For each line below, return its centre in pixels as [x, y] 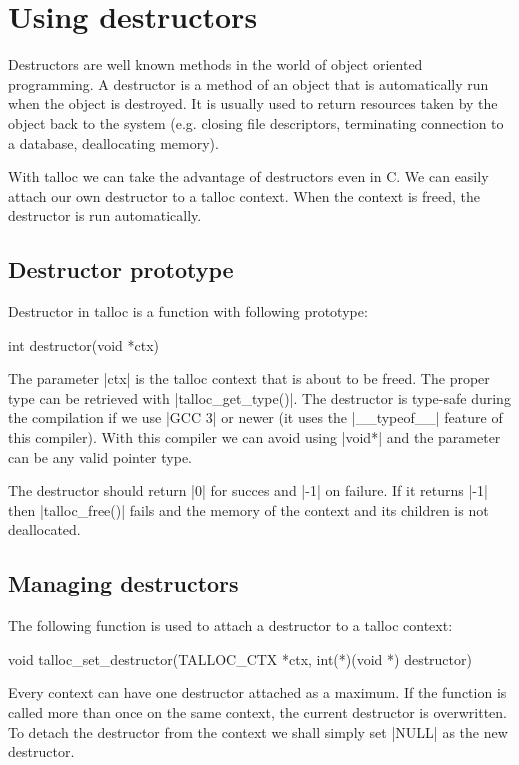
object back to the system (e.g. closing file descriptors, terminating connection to [256, 122]
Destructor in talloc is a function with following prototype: [188, 311]
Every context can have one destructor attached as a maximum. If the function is [257, 692]
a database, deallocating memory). [113, 142]
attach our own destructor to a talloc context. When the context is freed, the [244, 195]
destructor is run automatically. [105, 215]
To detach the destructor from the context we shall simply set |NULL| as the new [258, 731]
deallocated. [44, 529]
